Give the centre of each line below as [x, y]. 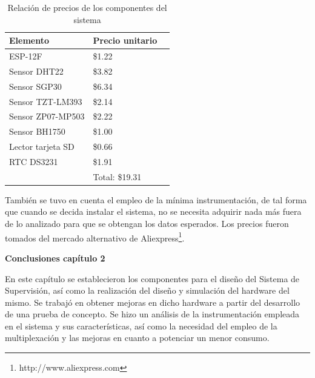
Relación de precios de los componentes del [87, 7]
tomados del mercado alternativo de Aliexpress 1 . [95, 237]
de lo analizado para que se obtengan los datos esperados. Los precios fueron [147, 224]
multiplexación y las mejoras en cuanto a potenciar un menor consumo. [137, 338]
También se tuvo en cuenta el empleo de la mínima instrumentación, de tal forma [156, 199]
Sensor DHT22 [36, 71]
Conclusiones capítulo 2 [55, 258]
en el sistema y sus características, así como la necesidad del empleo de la [141, 326]
